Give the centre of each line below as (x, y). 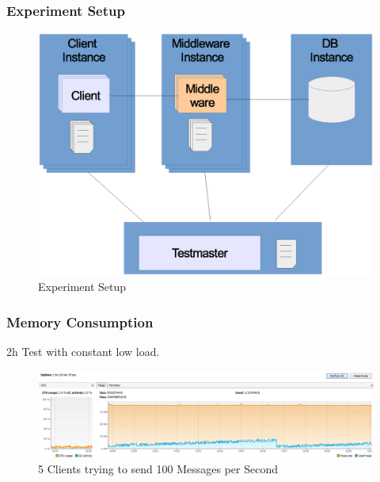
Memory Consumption (80, 321)
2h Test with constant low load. (83, 352)
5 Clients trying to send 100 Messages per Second (158, 469)
